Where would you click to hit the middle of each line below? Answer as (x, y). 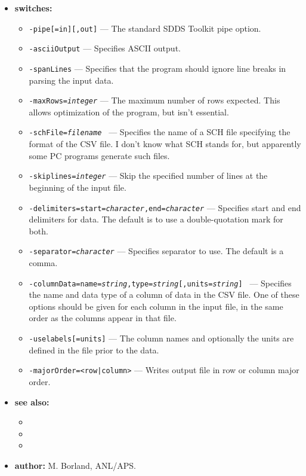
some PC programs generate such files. (99, 155)
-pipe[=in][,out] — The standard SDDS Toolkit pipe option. (145, 28)
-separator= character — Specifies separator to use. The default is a (156, 251)
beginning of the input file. (78, 187)
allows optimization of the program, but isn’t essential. (129, 112)
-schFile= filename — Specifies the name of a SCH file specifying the (160, 132)
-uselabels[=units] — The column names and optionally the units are (161, 338)
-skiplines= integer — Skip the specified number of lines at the (148, 176)
